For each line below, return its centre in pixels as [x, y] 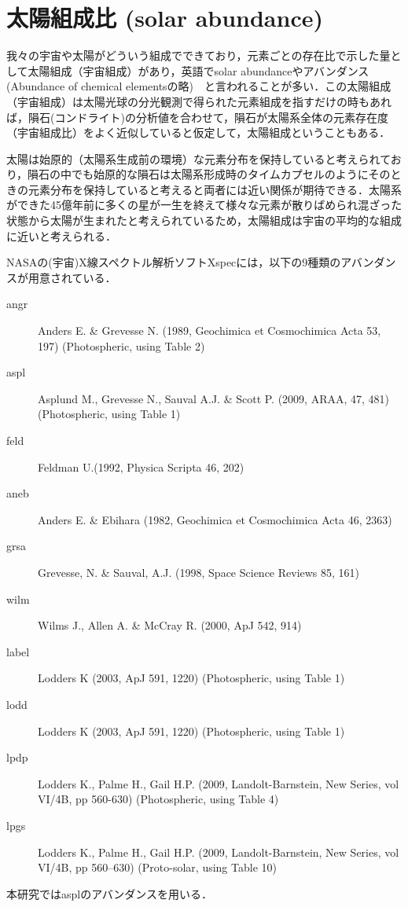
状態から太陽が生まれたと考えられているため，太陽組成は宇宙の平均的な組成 [204, 220]
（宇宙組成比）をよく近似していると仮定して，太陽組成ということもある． [198, 132]
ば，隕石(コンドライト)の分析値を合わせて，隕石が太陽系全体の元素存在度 [197, 117]
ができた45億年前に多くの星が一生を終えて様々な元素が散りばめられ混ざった [204, 205]
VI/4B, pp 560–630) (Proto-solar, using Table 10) [157, 867]
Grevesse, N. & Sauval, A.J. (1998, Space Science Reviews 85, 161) [199, 572]
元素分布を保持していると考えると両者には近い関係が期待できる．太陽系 [215, 189]
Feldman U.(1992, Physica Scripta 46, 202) [141, 466]
